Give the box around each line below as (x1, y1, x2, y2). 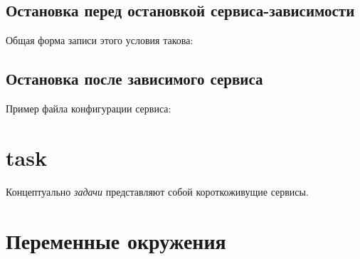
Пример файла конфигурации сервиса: (6, 101, 171, 115)
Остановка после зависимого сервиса (6, 68, 263, 90)
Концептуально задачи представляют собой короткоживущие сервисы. (6, 184, 309, 199)
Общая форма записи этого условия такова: (6, 33, 194, 48)
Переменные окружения (6, 226, 226, 255)
